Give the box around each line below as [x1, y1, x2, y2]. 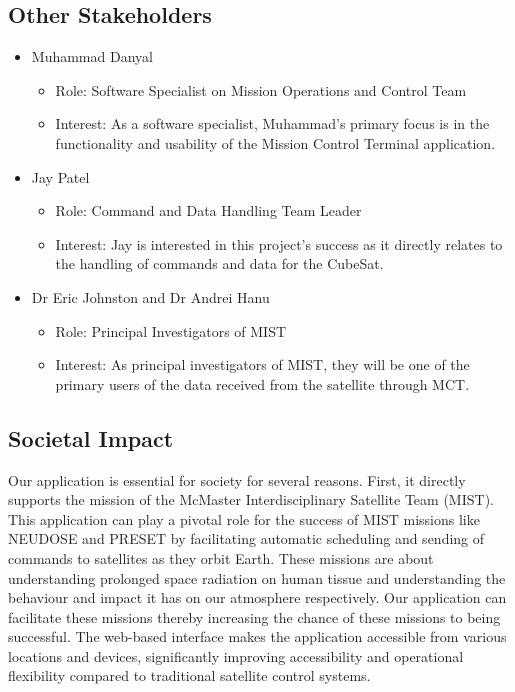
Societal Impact [8, 422, 174, 453]
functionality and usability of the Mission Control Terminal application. [55, 132, 496, 153]
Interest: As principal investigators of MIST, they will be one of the [55, 354, 470, 375]
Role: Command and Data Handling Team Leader [55, 200, 362, 221]
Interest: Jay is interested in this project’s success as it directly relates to [55, 233, 503, 254]
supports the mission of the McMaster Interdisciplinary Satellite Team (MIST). [8, 489, 494, 510]
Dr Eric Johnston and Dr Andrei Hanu [31, 286, 270, 307]
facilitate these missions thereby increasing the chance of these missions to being [8, 606, 501, 627]
